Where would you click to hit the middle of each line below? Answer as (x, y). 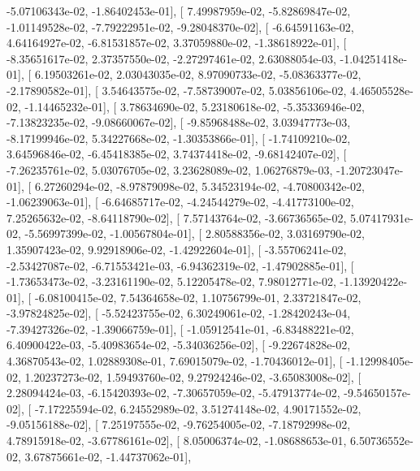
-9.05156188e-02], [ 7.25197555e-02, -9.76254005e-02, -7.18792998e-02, (179, 424)
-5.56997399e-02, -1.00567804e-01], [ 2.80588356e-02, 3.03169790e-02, (195, 233)
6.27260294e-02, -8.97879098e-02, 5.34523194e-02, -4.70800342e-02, (199, 186)
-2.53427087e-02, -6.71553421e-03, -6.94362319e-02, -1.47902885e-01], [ (180, 265)
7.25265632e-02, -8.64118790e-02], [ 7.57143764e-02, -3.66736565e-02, (177, 217)
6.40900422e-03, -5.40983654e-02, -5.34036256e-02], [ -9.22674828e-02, (179, 345)
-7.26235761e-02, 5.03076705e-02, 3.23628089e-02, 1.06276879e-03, (170, 169)
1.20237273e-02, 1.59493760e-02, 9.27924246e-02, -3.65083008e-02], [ (193, 376)
